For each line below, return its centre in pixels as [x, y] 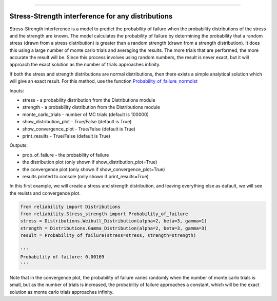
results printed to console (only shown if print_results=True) [85, 176]
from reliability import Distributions [70, 206]
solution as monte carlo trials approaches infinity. [62, 292]
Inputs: [17, 90]
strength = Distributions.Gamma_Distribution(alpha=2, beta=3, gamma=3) [114, 228]
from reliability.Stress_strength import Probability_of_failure [104, 214]
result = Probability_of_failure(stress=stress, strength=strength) [108, 236]
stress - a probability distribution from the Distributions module [89, 100]
